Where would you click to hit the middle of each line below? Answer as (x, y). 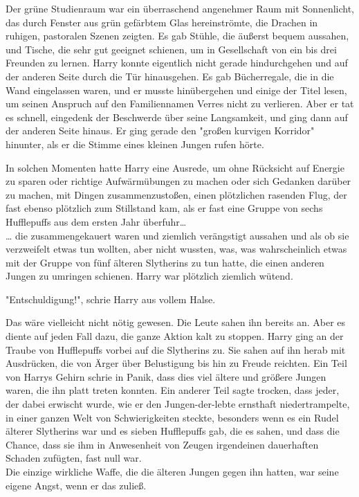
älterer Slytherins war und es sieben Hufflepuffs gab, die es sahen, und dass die (173, 431)
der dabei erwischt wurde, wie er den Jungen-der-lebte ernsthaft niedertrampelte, (178, 404)
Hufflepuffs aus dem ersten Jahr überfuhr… (96, 221)
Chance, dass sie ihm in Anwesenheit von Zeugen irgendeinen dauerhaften (162, 444)
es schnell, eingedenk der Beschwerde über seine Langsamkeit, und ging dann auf (177, 117)
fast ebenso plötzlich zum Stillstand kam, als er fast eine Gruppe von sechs (164, 208)
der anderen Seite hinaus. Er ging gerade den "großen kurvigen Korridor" (160, 130)
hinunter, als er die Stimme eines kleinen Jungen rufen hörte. (135, 144)
